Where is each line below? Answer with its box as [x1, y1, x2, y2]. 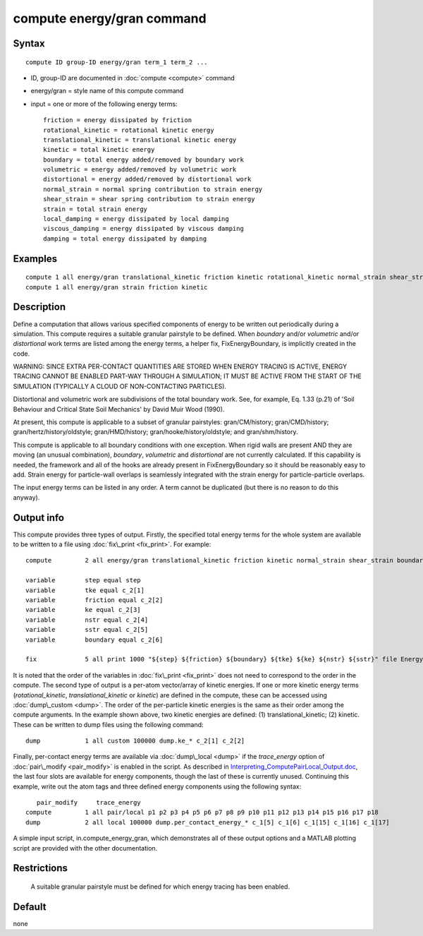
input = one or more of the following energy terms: [30, 100, 178, 108]
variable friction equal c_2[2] [25, 596, 164, 604]
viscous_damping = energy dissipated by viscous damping [43, 224, 245, 233]
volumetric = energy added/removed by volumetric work [43, 166, 237, 174]
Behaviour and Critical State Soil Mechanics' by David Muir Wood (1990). [13, 404, 225, 413]
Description [13, 301, 66, 313]
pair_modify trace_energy [36, 798, 141, 807]
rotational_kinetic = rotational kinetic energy [43, 126, 214, 134]
